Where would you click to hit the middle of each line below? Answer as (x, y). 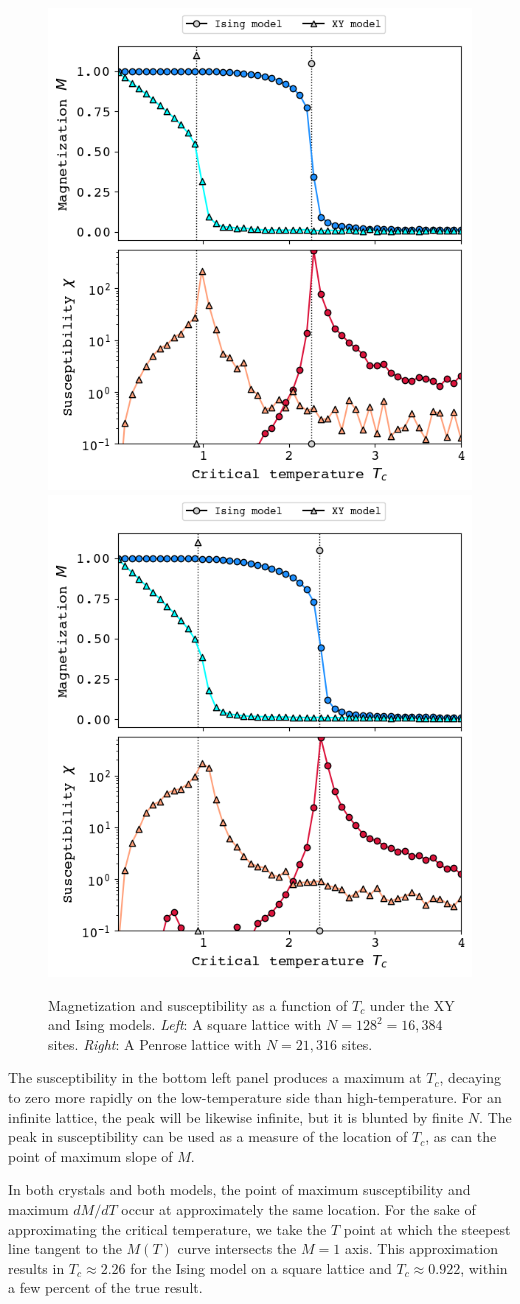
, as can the (461, 1136)
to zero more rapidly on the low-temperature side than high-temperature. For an (255, 1097)
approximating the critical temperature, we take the (167, 1228)
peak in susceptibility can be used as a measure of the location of (208, 1136)
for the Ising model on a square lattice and (261, 1267)
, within (484, 1267)
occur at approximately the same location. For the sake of (298, 1209)
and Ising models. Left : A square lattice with (185, 1024)
